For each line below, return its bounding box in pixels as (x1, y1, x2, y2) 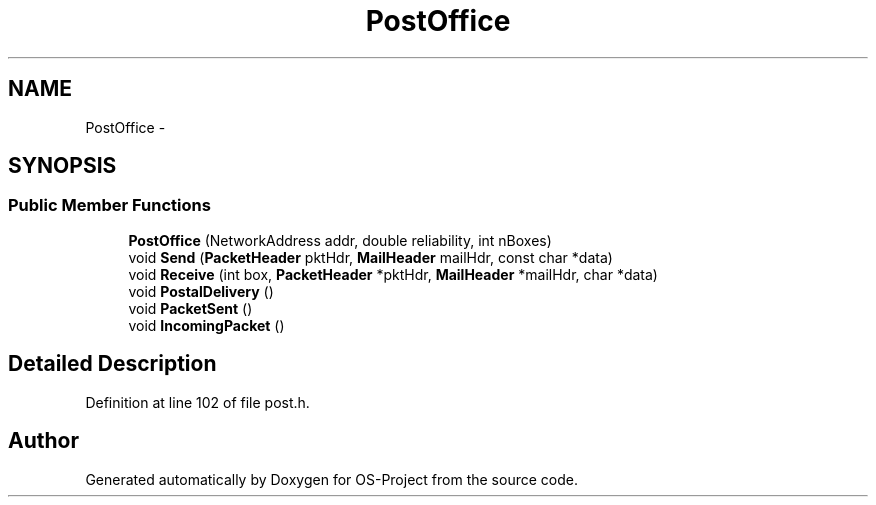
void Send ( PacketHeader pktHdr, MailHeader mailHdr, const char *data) (128, 248, 613, 266)
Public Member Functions (8, 195, 211, 216)
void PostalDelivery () (128, 282, 274, 300)
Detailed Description (8, 351, 217, 377)
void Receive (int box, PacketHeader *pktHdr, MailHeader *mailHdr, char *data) (128, 265, 658, 283)
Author (8, 428, 79, 454)
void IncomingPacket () (128, 316, 285, 334)
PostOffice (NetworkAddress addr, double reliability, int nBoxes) (128, 231, 552, 249)
